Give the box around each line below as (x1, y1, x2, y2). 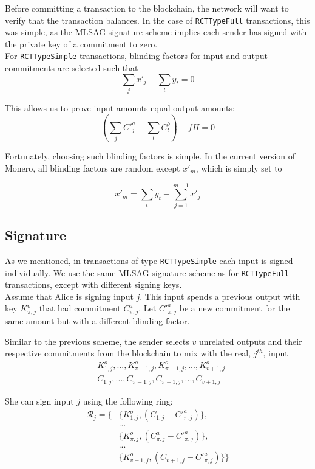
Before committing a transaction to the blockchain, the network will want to (5, 2, 289, 14)
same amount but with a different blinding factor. (5, 314, 190, 327)
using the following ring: (83, 394, 173, 407)
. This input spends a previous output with (140, 290, 300, 302)
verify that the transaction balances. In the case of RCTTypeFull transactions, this (5, 13, 310, 26)
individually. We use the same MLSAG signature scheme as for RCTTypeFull (5, 266, 290, 279)
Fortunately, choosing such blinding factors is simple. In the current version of (5, 150, 296, 162)
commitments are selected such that (5, 61, 138, 74)
